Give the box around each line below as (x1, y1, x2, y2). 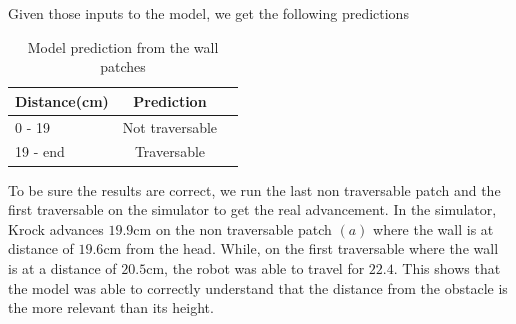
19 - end (15, 141, 65, 162)
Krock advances (8, 218, 104, 239)
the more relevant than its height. (8, 297, 214, 318)
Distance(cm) (15, 90, 109, 111)
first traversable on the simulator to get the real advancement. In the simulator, (8, 199, 497, 220)
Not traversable (122, 116, 218, 137)
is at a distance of (8, 257, 117, 278)
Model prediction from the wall (27, 36, 219, 57)
